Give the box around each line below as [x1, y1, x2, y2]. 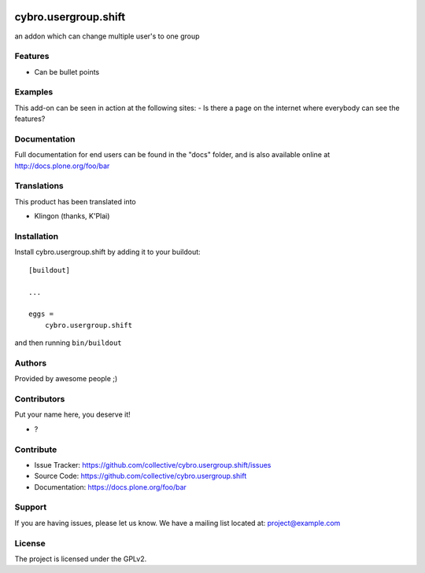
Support [14, 501, 47, 512]
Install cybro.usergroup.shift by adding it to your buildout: [14, 248, 201, 257]
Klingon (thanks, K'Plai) [34, 211, 110, 221]
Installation [14, 231, 59, 242]
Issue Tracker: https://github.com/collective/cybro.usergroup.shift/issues [34, 460, 272, 469]
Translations [14, 181, 65, 192]
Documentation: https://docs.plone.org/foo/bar [34, 482, 187, 491]
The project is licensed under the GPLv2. [14, 554, 147, 564]
